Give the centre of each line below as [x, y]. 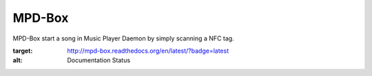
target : [23, 51]
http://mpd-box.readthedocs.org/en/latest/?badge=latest [148, 51]
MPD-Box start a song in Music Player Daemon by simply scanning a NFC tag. [123, 38]
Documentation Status [99, 60]
